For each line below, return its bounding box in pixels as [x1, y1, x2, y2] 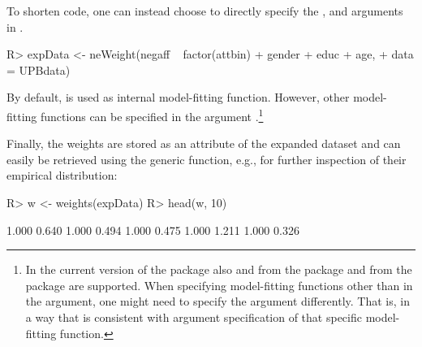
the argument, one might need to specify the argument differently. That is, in [25, 293, 410, 310]
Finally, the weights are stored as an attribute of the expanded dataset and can [6, 135, 401, 152]
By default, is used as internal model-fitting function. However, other [6, 89, 350, 106]
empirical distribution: [6, 167, 118, 184]
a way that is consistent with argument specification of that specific [25, 308, 362, 325]
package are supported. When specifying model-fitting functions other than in [25, 276, 413, 293]
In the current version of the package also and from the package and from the [25, 261, 412, 278]
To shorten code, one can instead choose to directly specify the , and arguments [6, 2, 403, 19]
